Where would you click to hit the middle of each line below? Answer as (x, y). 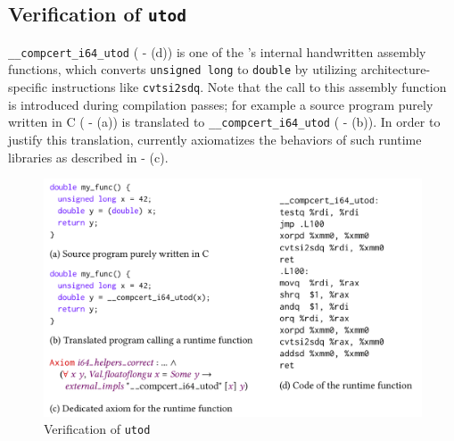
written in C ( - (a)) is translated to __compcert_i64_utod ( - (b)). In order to (224, 122)
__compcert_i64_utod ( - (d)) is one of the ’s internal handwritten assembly (217, 51)
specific (28, 87)
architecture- (396, 69)
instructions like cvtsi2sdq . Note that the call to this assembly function (249, 87)
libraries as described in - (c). (88, 157)
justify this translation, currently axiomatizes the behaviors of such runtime (215, 139)
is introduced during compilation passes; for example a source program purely (221, 104)
